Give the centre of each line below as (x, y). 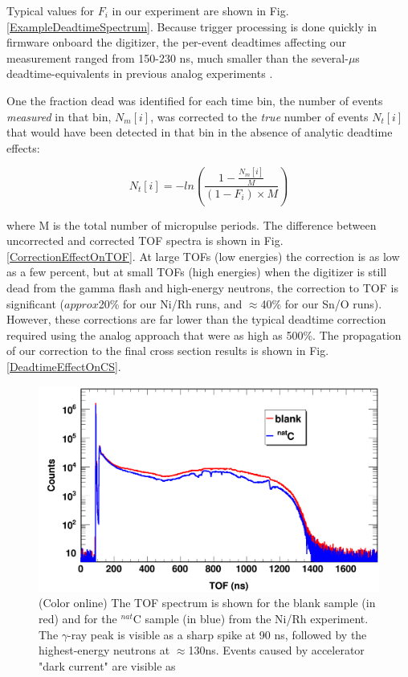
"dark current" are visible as (107, 665)
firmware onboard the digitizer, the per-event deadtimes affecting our (177, 42)
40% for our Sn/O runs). (321, 303)
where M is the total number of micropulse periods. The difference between (192, 224)
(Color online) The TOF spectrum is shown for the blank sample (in (207, 603)
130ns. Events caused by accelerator (276, 650)
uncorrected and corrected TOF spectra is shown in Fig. (145, 241)
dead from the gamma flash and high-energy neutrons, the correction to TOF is (202, 287)
